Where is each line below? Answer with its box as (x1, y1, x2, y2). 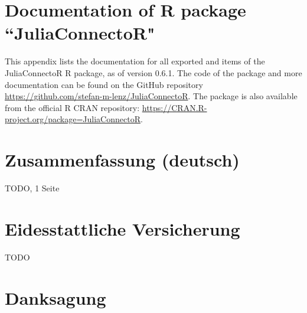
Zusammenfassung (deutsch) (5, 148, 240, 172)
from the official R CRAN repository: (5, 101, 140, 113)
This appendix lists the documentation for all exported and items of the (5, 55, 265, 67)
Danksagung (5, 285, 106, 309)
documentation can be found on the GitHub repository (5, 78, 203, 90)
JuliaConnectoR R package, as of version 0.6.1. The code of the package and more (5, 66, 302, 79)
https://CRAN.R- (142, 101, 207, 113)
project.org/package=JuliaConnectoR (5, 113, 141, 125)
